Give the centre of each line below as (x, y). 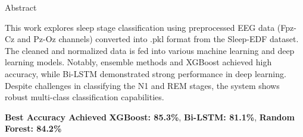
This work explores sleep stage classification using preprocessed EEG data (140, 27)
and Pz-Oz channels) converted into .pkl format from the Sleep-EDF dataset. (158, 39)
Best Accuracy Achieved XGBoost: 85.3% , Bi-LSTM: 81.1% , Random (150, 117)
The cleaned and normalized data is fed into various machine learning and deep (150, 50)
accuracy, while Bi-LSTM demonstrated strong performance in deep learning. (146, 73)
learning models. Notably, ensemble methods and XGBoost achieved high (138, 62)
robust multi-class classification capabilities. (85, 97)
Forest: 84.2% (33, 128)
